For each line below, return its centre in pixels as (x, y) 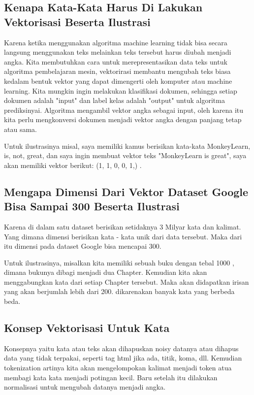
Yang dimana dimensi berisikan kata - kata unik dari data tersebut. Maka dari (123, 236)
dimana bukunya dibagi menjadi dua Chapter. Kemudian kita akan (106, 272)
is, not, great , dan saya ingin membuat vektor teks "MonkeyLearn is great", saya (125, 155)
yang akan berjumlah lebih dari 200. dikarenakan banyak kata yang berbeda (119, 291)
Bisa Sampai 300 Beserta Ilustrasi (92, 206)
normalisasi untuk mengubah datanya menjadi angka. (85, 387)
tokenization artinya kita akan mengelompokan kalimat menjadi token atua (118, 368)
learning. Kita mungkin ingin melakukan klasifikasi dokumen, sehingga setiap (121, 90)
